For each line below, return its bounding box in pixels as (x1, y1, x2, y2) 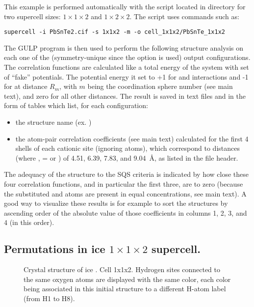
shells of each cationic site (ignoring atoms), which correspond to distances (15, 143, 240, 153)
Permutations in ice (4, 241, 105, 256)
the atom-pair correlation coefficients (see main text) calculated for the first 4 (15, 133, 249, 143)
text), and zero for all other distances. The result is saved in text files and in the (4, 90, 246, 101)
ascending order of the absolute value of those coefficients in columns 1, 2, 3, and (4, 207, 247, 218)
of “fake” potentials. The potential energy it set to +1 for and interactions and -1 (4, 71, 249, 82)
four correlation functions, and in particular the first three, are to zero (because (4, 178, 243, 189)
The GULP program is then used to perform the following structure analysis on (4, 42, 244, 53)
